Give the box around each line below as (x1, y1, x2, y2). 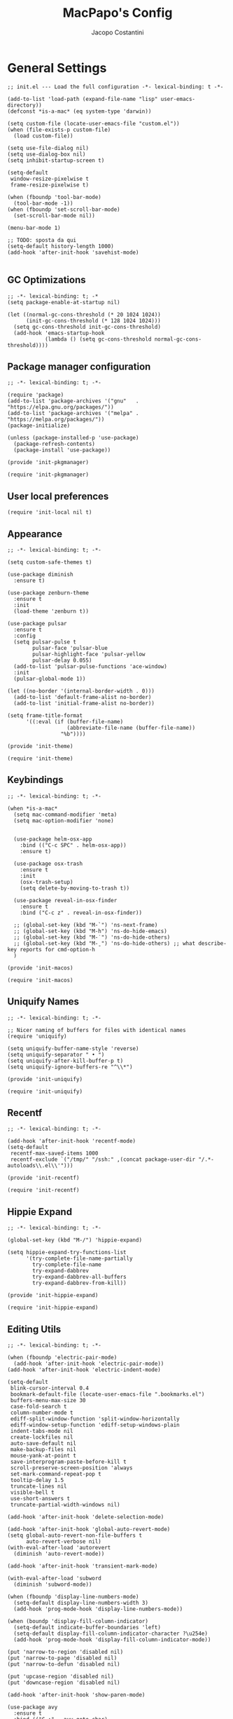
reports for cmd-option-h (20, 946, 96, 953)
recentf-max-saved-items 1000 (10, 1150, 99, 1157)
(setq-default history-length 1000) (7, 243, 114, 250)
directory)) (7, 102, 42, 109)
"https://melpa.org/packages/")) (7, 416, 105, 423)
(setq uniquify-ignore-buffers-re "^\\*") (7, 1064, 133, 1071)
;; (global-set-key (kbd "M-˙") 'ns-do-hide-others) (13, 934, 171, 941)
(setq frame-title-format (7, 712, 83, 719)
